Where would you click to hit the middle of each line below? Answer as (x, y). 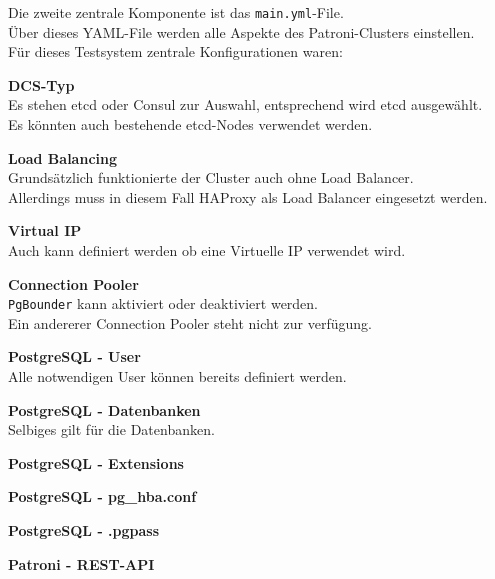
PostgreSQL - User (74, 356)
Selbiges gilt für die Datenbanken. (111, 429)
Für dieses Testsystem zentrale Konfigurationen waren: (175, 51)
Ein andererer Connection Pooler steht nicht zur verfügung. (190, 322)
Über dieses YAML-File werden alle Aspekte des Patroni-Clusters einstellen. (241, 31)
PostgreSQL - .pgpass (84, 530)
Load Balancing (63, 157)
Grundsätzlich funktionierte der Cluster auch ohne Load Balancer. (211, 177)
